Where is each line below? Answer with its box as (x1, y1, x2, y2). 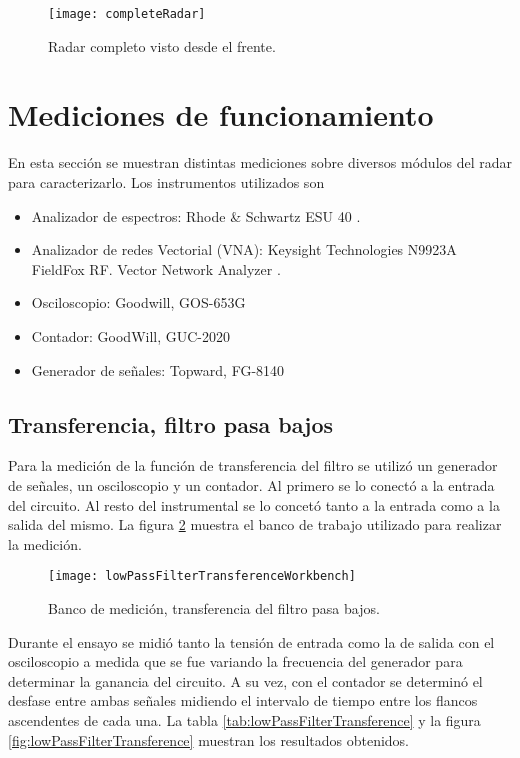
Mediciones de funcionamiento (8, 94, 434, 135)
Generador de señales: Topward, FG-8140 (31, 359, 285, 380)
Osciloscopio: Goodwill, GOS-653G (31, 292, 246, 313)
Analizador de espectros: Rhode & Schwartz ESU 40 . (31, 205, 361, 226)
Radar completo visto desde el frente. (48, 35, 276, 56)
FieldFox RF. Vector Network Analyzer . (31, 258, 281, 279)
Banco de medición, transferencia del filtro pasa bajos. (48, 597, 380, 618)
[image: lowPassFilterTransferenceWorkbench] (48, 569, 356, 584)
